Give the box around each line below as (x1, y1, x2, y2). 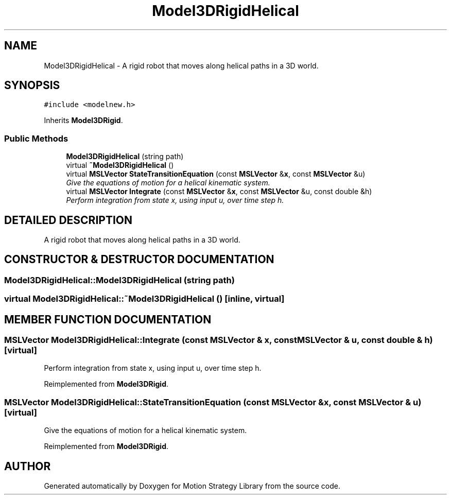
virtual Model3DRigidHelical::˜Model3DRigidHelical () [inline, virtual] (4, 294, 285, 304)
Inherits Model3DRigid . (44, 116, 123, 125)
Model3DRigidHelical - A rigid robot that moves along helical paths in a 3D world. (44, 61, 319, 70)
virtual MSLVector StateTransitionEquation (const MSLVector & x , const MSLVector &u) (66, 169, 366, 179)
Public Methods (4, 133, 68, 144)
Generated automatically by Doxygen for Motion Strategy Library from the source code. (44, 481, 341, 491)
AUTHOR (4, 459, 51, 473)
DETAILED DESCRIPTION (4, 213, 133, 227)
